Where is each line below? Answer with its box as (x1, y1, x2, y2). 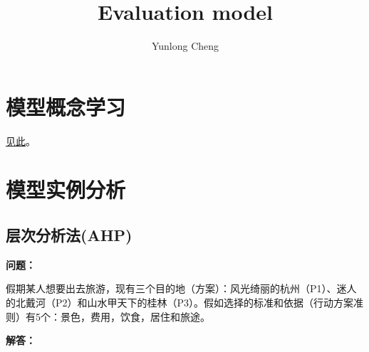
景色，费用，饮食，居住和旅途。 (60, 309, 210, 324)
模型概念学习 (6, 92, 126, 121)
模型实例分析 (6, 175, 126, 204)
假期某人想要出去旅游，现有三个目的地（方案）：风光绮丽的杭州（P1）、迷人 (6, 281, 357, 296)
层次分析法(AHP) (6, 224, 132, 246)
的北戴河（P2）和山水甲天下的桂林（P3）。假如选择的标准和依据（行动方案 (6, 295, 354, 310)
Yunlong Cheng (151, 38, 219, 53)
